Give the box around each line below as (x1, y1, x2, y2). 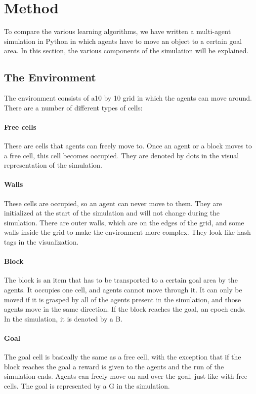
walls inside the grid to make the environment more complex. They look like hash (4, 227, 251, 237)
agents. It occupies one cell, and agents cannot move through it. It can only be (4, 285, 242, 295)
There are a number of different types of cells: (4, 102, 143, 112)
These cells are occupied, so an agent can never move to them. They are (4, 198, 222, 208)
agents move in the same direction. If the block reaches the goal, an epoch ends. (4, 304, 246, 314)
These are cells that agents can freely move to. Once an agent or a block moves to (4, 141, 252, 151)
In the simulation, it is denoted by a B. (4, 313, 123, 323)
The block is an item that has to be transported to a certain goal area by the (4, 275, 238, 285)
